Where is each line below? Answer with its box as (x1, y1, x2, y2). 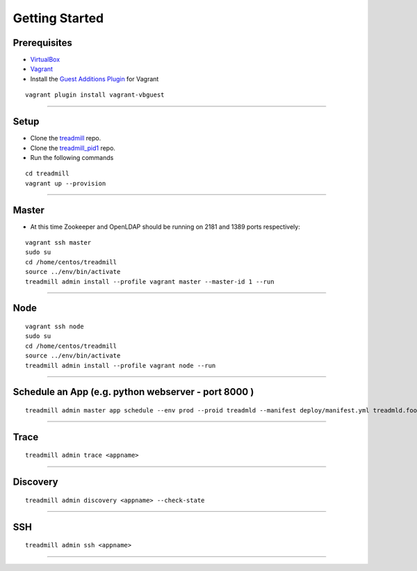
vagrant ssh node (25, 322, 84, 330)
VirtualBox (30, 56, 60, 64)
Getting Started (13, 10, 104, 26)
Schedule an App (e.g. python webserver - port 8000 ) (13, 386, 254, 398)
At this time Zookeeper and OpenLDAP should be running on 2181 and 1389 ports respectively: (30, 223, 300, 231)
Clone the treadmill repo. (30, 134, 101, 143)
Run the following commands (30, 153, 114, 161)
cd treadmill (25, 170, 69, 177)
